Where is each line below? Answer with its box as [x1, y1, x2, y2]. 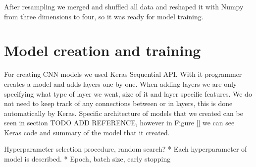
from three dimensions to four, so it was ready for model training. [4, 11, 204, 21]
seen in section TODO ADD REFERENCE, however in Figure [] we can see [4, 117, 235, 128]
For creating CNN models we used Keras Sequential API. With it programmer [4, 69, 242, 79]
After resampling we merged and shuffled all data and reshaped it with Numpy [4, 1, 244, 11]
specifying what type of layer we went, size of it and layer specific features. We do [4, 88, 252, 99]
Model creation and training [4, 40, 201, 60]
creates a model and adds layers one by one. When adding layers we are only [4, 78, 237, 89]
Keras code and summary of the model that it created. [4, 127, 170, 137]
